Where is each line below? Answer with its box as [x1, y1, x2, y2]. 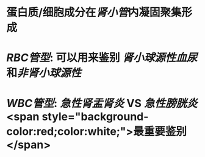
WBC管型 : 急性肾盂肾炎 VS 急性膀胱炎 [6, 96, 198, 110]
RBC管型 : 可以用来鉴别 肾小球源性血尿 [6, 51, 198, 65]
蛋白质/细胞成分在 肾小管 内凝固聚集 [6, 5, 182, 19]
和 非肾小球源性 [6, 66, 82, 80]
